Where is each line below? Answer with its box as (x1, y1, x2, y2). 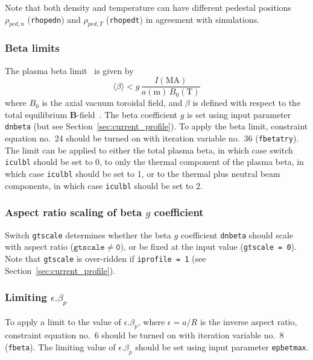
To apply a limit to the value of (5, 315, 121, 327)
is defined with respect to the (192, 96, 301, 109)
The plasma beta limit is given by (5, 64, 134, 76)
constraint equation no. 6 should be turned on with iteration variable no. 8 (5, 329, 284, 341)
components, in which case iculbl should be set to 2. (5, 179, 203, 191)
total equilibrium (5, 108, 68, 120)
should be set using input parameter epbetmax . (135, 341, 309, 353)
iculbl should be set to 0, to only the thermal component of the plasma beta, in (5, 155, 304, 168)
